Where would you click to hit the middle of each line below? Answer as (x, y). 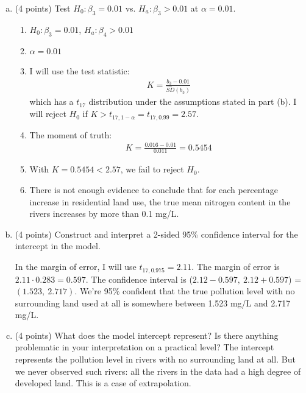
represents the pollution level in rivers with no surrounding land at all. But (155, 359)
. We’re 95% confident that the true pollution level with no (185, 291)
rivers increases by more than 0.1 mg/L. (104, 214)
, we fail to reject (152, 169)
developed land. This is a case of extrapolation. (103, 383)
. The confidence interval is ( (139, 279)
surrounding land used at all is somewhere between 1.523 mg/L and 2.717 (153, 303)
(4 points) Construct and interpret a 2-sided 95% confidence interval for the (156, 234)
